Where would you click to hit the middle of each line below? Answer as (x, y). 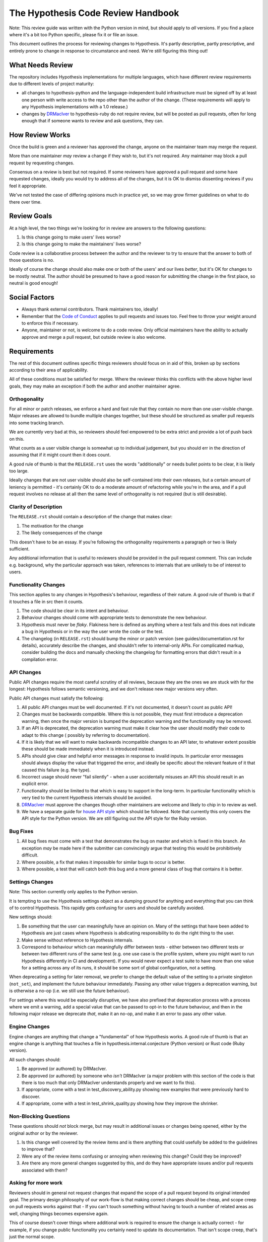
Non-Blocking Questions (40, 1116)
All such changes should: (35, 1059)
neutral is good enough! (33, 283)
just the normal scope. (32, 1237)
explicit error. (35, 784)
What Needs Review (41, 65)
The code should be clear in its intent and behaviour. (75, 611)
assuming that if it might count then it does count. (60, 455)
